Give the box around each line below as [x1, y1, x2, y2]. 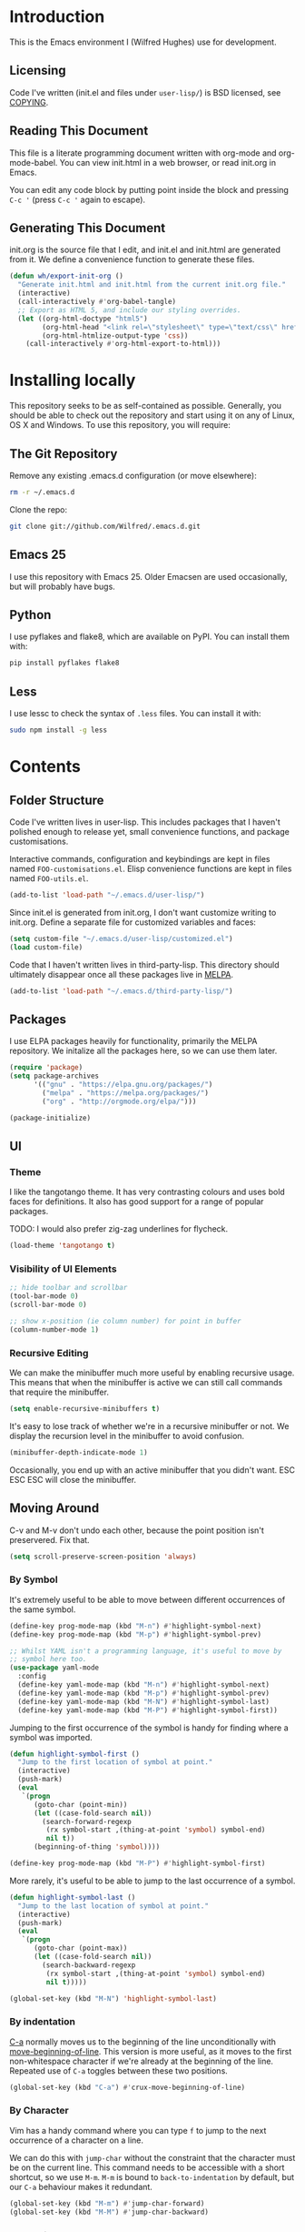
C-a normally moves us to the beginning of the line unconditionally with [9, 2036, 277, 2047]
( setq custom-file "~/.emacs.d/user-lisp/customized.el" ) [9, 934, 233, 943]
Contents [9, 756, 82, 777]
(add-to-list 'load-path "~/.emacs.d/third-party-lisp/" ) [9, 986, 233, 996]
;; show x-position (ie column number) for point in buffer [9, 1316, 242, 1325]
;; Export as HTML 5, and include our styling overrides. [17, 305, 242, 315]
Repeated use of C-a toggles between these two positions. [9, 2065, 229, 2076]
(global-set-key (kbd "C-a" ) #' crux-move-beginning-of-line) [9, 2083, 246, 2092]
